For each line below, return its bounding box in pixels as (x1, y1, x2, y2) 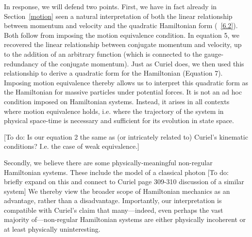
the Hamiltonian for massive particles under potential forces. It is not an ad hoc (4, 87, 242, 97)
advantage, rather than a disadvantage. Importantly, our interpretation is (4, 195, 222, 205)
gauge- (204, 48, 224, 59)
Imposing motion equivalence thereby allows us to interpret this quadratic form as (4, 77, 249, 87)
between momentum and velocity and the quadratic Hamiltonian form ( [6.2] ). (4, 20, 238, 31)
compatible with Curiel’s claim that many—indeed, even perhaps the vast (4, 205, 223, 215)
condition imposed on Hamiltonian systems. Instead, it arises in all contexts (4, 96, 230, 106)
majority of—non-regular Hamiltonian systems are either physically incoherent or (4, 214, 246, 224)
